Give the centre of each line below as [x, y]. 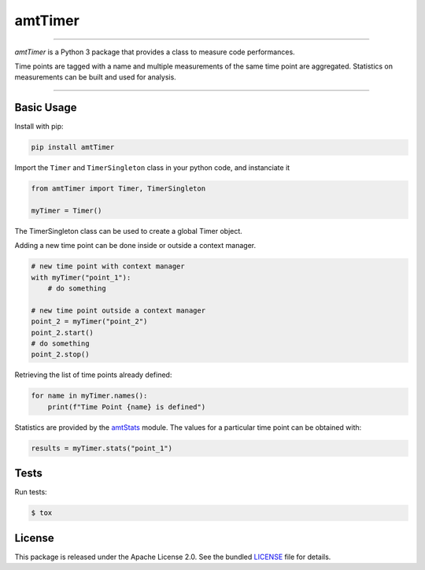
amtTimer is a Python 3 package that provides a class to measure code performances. [155, 52]
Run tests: [31, 492]
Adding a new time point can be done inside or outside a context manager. [135, 246]
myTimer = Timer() [67, 210]
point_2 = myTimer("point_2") [89, 322]
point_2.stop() [60, 355]
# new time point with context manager [108, 266]
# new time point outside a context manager [118, 310]
